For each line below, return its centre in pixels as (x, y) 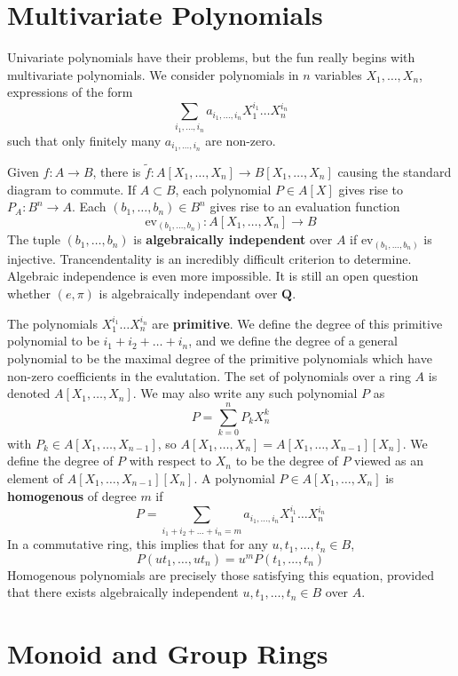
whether (29, 293)
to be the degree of (287, 461)
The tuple (34, 239)
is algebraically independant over (188, 293)
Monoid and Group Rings (168, 653)
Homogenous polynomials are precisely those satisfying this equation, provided (221, 574)
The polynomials (52, 323)
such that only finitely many (84, 140)
